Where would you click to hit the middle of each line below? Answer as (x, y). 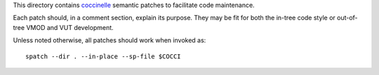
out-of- (347, 18)
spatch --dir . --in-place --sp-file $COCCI (104, 56)
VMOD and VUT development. (69, 27)
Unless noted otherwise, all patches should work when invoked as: (109, 40)
